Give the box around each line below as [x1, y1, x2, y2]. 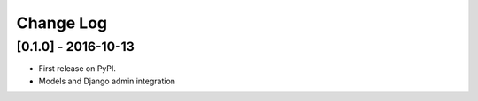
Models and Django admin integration [38, 76, 176, 86]
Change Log [16, 13, 108, 32]
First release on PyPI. [38, 63, 117, 74]
